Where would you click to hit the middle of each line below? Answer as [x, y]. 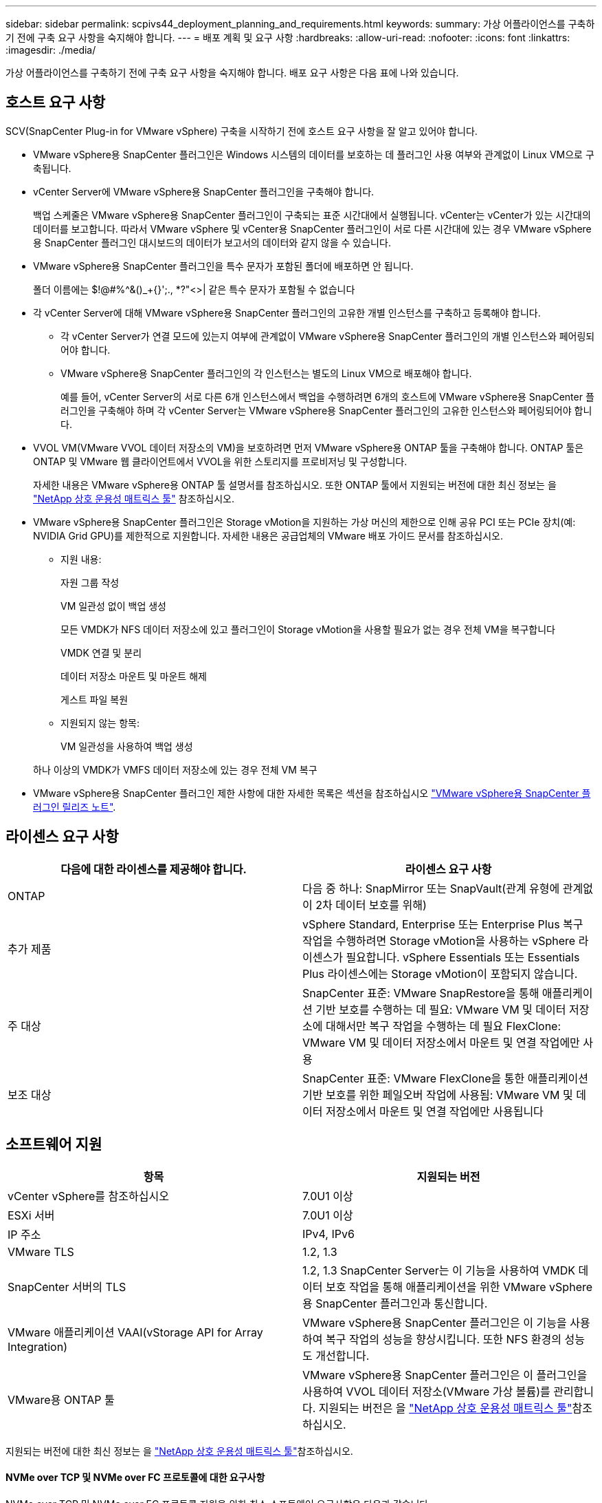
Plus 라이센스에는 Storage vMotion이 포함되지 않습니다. [440, 973]
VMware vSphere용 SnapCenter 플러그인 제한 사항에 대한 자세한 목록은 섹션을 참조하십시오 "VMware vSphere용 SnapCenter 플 [312, 793]
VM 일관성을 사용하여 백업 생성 [127, 746]
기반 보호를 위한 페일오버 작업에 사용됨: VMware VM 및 [438, 1095]
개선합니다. [343, 1355]
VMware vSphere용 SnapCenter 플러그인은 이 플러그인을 [445, 1375]
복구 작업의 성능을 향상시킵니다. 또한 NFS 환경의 [443, 1339]
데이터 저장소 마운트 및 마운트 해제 [134, 676]
